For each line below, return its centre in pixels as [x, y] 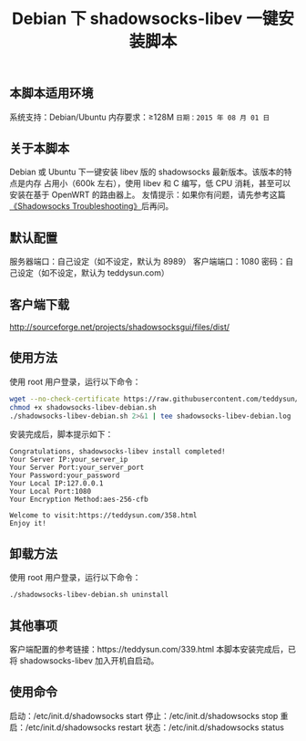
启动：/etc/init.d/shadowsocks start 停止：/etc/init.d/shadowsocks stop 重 [149, 715]
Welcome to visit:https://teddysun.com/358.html [103, 516]
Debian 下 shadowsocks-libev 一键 [145, 19]
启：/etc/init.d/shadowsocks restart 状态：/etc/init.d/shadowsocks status [147, 727]
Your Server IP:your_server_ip [69, 460]
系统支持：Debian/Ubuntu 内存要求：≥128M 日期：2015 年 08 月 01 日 [140, 117]
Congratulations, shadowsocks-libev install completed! [117, 452]
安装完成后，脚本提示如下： [61, 434]
